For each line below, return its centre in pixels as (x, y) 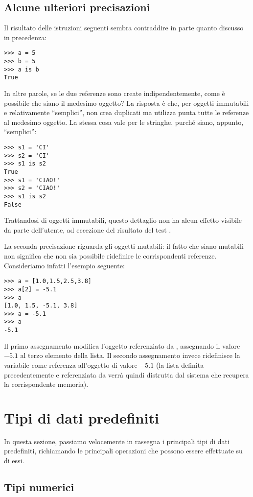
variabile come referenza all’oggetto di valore (71, 365)
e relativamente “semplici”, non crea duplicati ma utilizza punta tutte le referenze (126, 112)
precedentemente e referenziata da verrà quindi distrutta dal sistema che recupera (126, 374)
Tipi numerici (39, 487)
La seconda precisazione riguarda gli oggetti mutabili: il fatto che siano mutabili (124, 246)
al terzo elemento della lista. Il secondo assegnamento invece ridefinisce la (130, 355)
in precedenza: (25, 37)
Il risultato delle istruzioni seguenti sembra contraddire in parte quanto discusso (124, 28)
